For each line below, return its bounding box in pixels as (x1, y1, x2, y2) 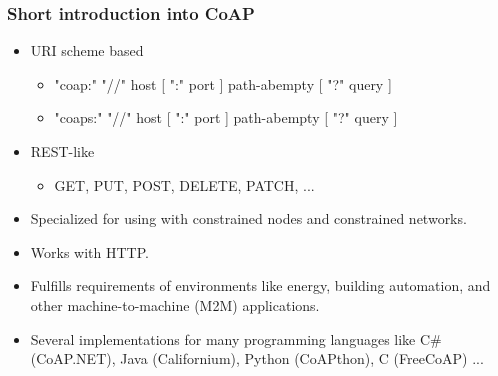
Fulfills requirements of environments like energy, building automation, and (30, 275, 491, 296)
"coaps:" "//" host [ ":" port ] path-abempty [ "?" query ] (54, 107, 398, 128)
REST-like (30, 141, 95, 161)
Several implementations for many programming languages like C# (30, 328, 442, 349)
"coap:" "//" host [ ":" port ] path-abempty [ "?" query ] (54, 73, 392, 94)
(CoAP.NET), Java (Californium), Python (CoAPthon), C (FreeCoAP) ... (30, 348, 484, 369)
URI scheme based (30, 40, 144, 61)
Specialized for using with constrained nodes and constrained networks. (30, 208, 467, 229)
